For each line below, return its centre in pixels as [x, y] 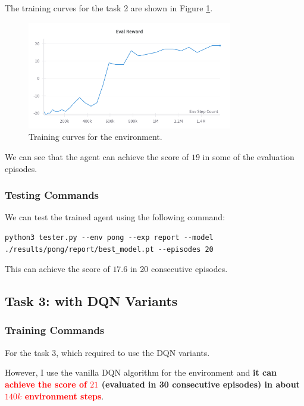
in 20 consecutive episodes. [179, 269]
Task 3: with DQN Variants [91, 301]
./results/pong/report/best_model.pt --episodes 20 [109, 249]
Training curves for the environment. [95, 137]
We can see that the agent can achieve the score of [97, 156]
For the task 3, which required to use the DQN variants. [107, 352]
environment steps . [64, 396]
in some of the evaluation [248, 156]
